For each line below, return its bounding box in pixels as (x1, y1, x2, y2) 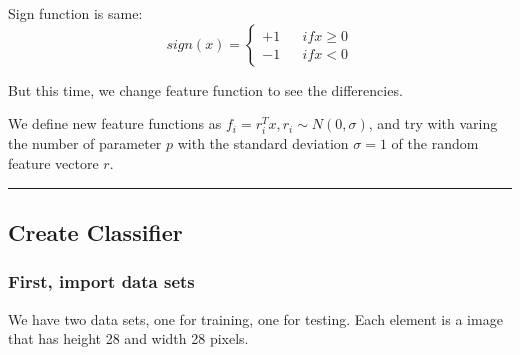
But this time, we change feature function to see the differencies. (8, 79, 403, 100)
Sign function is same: (8, 3, 143, 23)
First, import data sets (8, 269, 195, 294)
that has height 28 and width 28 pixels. (8, 328, 249, 349)
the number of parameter (8, 133, 162, 154)
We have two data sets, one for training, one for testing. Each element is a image (8, 308, 503, 329)
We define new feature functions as (8, 113, 222, 134)
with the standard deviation (177, 133, 349, 154)
